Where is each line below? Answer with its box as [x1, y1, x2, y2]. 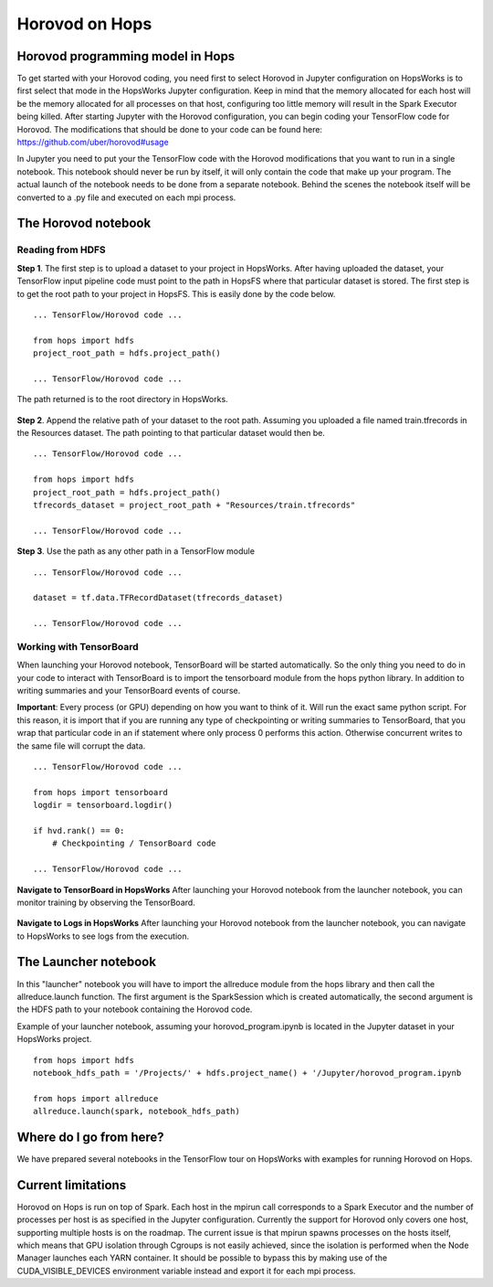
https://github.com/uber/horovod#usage [16, 137, 169, 148]
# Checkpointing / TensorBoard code [51, 838, 216, 849]
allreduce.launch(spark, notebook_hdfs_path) [33, 1106, 241, 1117]
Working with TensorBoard [16, 640, 139, 653]
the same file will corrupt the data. [16, 740, 146, 751]
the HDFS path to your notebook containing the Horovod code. [16, 1004, 253, 1015]
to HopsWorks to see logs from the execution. [16, 931, 190, 941]
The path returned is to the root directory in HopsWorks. [16, 394, 228, 405]
